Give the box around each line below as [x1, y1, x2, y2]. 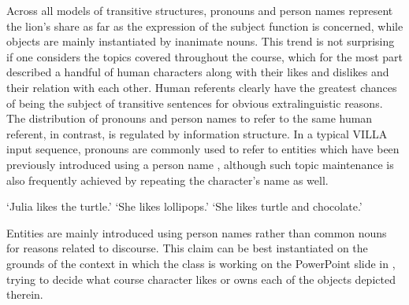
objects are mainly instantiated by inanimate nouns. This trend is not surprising [6, 33, 395, 50]
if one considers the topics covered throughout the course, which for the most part [6, 48, 403, 64]
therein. [6, 286, 43, 303]
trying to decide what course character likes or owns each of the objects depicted [6, 270, 396, 287]
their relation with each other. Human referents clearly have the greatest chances [6, 79, 397, 95]
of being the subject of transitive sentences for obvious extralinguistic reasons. [6, 94, 383, 111]
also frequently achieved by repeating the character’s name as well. [6, 171, 329, 188]
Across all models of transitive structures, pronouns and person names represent [6, 2, 393, 18]
